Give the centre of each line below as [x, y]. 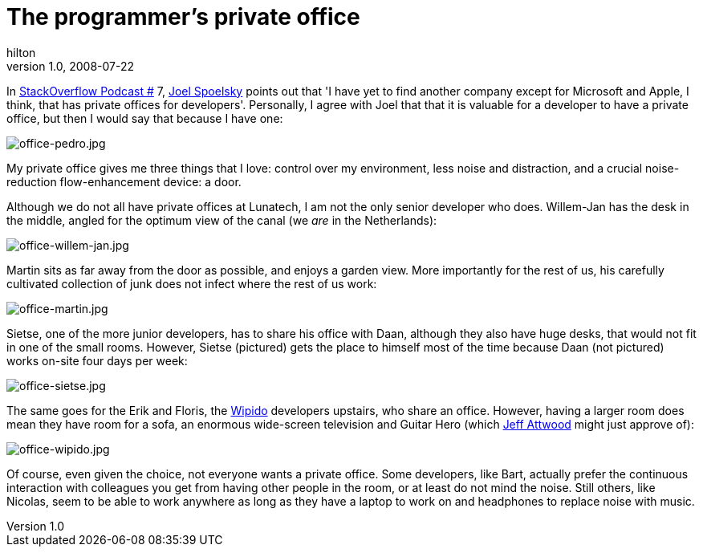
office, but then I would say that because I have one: [145, 118]
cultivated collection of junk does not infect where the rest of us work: [192, 283]
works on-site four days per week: [97, 360]
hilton [21, 52]
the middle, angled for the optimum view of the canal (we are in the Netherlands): [222, 220]
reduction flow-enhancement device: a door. [124, 181]
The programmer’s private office [183, 17]
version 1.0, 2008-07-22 [71, 66]
